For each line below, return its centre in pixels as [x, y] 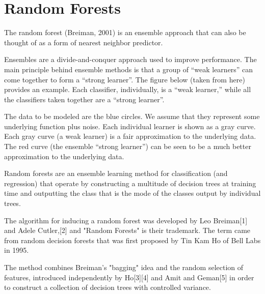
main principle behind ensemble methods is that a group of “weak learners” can [129, 69]
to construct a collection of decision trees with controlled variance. [108, 287]
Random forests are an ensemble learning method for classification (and [116, 173]
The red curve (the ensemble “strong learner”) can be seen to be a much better [128, 146]
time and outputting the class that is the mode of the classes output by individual [132, 193]
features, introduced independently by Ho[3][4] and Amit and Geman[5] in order [129, 277]
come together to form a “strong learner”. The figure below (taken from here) [125, 79]
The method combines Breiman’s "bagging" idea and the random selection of [124, 267]
